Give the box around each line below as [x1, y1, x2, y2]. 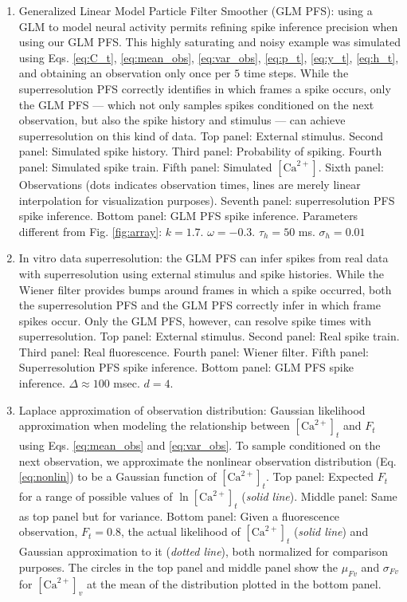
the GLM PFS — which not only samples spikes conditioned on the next [18, 96, 374, 112]
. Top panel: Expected [265, 468, 374, 485]
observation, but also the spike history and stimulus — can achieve [18, 112, 346, 128]
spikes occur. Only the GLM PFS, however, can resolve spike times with [18, 312, 371, 329]
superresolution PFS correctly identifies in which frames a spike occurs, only [18, 80, 391, 96]
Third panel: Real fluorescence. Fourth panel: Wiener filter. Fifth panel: [18, 343, 369, 360]
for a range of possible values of [18, 488, 173, 505]
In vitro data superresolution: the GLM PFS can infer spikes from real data [18, 250, 389, 266]
